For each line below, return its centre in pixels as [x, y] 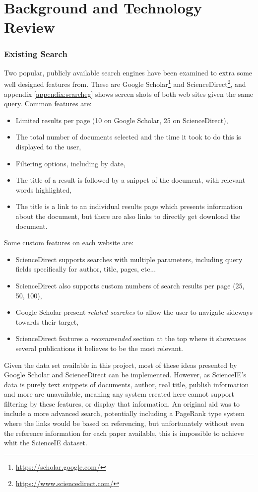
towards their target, [47, 321]
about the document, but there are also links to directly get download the [128, 216]
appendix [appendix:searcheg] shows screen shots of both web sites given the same [129, 94]
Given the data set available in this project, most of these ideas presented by [121, 365]
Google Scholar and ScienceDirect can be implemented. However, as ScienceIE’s [125, 375]
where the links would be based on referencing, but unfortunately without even [124, 423]
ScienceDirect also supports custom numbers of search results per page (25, [130, 285]
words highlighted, [43, 189]
